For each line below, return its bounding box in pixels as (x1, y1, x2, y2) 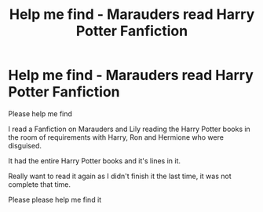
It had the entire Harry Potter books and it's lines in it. (8, 155, 181, 166)
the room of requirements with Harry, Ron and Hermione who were (8, 132, 224, 142)
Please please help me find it (8, 195, 102, 204)
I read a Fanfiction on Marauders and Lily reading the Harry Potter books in (8, 124, 251, 133)
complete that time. (8, 179, 71, 189)
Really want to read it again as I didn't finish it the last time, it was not (8, 171, 232, 181)
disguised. (8, 141, 42, 150)
